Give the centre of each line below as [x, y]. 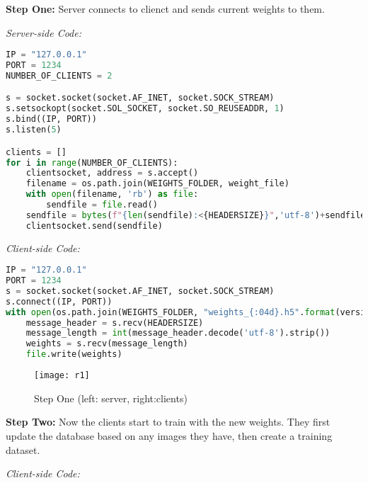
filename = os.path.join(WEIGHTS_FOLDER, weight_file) [157, 184]
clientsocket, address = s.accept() [112, 173]
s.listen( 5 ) [34, 130]
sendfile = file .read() [102, 205]
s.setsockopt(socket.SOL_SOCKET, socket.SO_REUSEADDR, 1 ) [145, 109]
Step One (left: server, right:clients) [111, 398]
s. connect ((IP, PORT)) [59, 301]
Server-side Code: [44, 32]
